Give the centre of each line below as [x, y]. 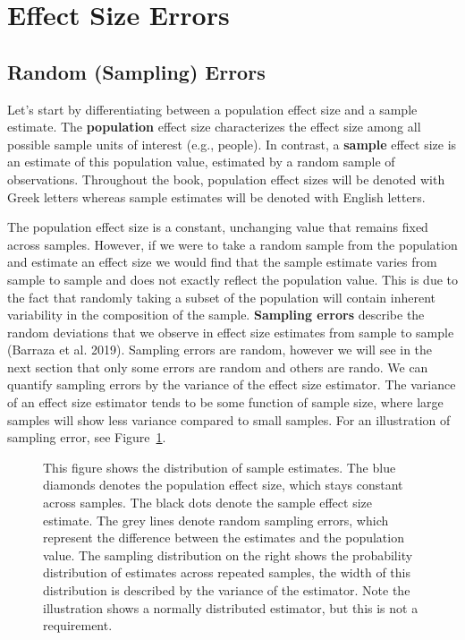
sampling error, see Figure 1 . [87, 437]
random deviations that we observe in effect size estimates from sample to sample [231, 332]
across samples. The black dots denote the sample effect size [207, 503]
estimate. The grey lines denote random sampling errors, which [216, 520]
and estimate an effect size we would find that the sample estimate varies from [222, 262]
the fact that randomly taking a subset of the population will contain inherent [222, 297]
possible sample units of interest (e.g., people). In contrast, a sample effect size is [232, 144]
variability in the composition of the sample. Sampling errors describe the [216, 315]
